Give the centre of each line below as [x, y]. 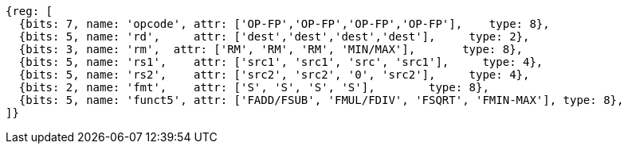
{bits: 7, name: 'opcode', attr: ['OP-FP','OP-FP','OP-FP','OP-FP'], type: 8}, [284, 24]
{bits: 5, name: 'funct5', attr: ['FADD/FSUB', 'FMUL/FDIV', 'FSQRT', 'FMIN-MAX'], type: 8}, [321, 100]
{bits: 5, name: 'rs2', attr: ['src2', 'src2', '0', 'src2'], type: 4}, [274, 75]
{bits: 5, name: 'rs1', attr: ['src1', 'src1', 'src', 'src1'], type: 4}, [281, 62]
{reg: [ [29, 11]
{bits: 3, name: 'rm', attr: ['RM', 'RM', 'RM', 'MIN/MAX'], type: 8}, [271, 49]
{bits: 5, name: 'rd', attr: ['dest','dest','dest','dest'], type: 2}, [274, 37]
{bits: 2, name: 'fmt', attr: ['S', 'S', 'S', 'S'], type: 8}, [254, 87]
